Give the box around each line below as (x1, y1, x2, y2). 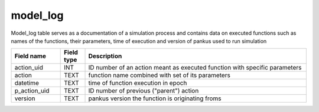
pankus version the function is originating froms (88, 94, 222, 103)
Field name (14, 52, 47, 60)
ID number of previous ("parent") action (88, 87, 199, 95)
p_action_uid (14, 87, 50, 95)
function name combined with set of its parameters (88, 71, 230, 80)
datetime (14, 79, 40, 87)
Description (88, 52, 122, 60)
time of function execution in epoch (88, 79, 187, 87)
